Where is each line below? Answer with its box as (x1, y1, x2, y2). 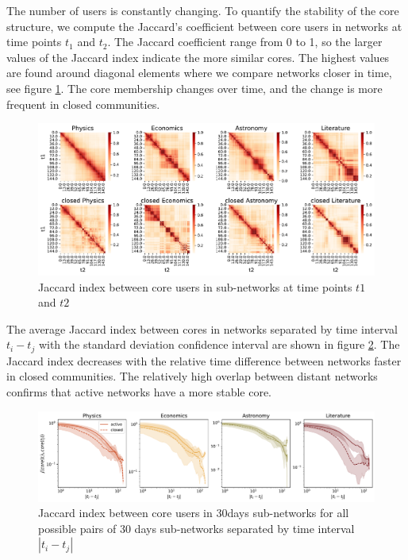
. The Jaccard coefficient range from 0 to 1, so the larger (107, 33, 383, 50)
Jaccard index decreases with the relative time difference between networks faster (6, 352, 402, 369)
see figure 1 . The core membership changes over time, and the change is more (6, 79, 383, 96)
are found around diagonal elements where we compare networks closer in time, (6, 64, 392, 81)
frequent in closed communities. (6, 95, 160, 112)
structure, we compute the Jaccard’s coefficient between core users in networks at (6, 17, 402, 34)
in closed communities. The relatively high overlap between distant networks (6, 368, 378, 384)
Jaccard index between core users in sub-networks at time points (38, 278, 352, 295)
